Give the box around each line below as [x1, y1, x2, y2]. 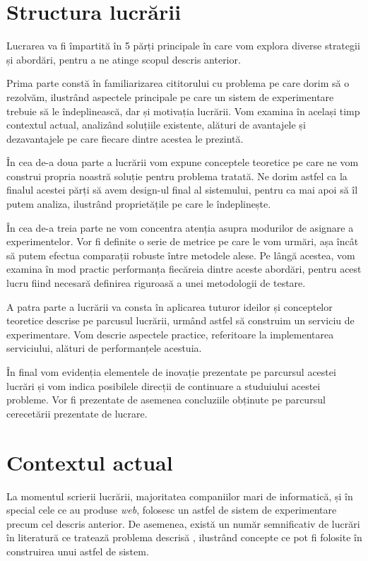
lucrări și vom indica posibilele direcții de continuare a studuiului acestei [6, 378, 321, 393]
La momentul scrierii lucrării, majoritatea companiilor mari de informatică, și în [6, 488, 353, 503]
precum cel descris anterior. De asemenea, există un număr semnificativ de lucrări [6, 516, 360, 531]
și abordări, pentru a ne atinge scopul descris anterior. [6, 52, 241, 66]
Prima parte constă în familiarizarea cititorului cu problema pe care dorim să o [6, 76, 350, 90]
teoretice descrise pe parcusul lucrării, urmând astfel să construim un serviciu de [6, 313, 355, 328]
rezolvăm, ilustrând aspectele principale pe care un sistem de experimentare [6, 89, 334, 104]
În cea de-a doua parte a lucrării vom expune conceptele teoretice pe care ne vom [6, 155, 359, 170]
